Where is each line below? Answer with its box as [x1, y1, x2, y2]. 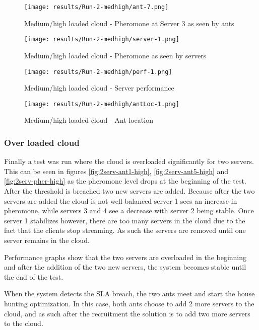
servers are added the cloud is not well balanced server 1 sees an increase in [4, 195, 237, 206]
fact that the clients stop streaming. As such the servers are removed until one [4, 225, 246, 235]
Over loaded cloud [4, 136, 80, 148]
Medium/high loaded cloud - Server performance [24, 82, 174, 93]
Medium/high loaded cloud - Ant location [24, 115, 153, 125]
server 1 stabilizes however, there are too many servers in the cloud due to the [4, 215, 245, 225]
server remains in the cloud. [4, 234, 90, 245]
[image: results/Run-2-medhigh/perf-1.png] [24, 68, 172, 75]
